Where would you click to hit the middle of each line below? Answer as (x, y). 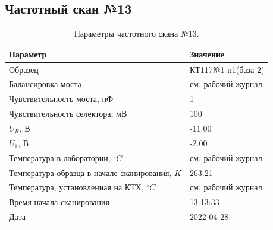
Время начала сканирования (59, 202)
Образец (24, 69)
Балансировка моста (45, 84)
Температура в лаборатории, (60, 157)
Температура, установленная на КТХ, (76, 187)
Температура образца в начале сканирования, (90, 172)
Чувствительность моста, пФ (61, 99)
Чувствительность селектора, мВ (68, 114)
